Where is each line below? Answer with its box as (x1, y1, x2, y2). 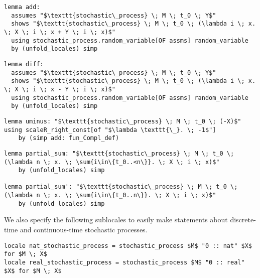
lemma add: (4, 4, 40, 11)
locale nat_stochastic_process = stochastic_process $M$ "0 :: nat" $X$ (4, 242, 252, 249)
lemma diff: (4, 60, 44, 68)
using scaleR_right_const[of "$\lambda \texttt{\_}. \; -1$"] (4, 126, 216, 133)
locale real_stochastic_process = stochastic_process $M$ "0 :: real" (4, 258, 245, 266)
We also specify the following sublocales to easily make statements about (4, 214, 228, 225)
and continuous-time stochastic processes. (20, 224, 148, 235)
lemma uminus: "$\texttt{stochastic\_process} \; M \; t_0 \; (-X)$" (4, 117, 241, 125)
